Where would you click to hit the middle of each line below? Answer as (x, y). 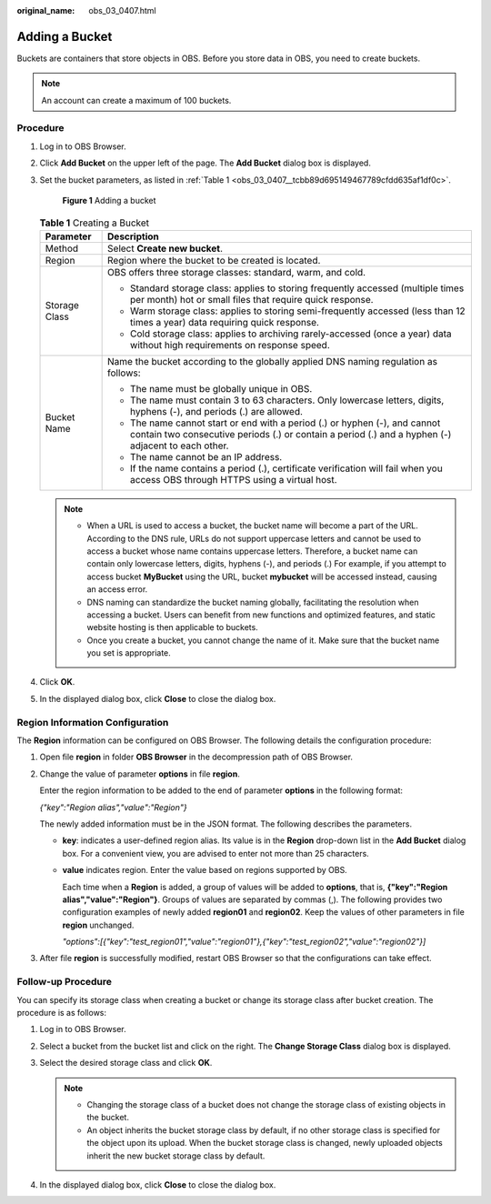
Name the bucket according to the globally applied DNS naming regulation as (273, 361)
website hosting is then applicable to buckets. (172, 627)
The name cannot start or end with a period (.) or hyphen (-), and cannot (286, 423)
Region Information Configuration (93, 722)
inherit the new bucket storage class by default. (176, 1156)
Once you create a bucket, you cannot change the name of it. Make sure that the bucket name (263, 640)
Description (133, 236)
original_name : (46, 10)
